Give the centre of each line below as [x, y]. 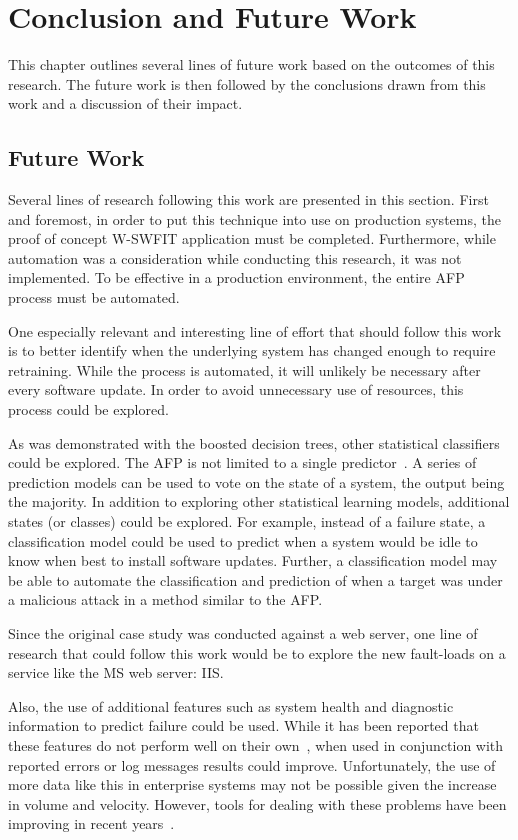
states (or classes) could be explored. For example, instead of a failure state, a [247, 521]
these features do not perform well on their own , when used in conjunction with [256, 744]
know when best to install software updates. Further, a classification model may [253, 560]
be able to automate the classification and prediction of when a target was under [255, 579]
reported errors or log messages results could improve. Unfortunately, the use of [252, 764]
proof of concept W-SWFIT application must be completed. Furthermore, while [252, 238]
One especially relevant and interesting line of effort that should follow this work [255, 330]
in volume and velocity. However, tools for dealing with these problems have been [257, 803]
